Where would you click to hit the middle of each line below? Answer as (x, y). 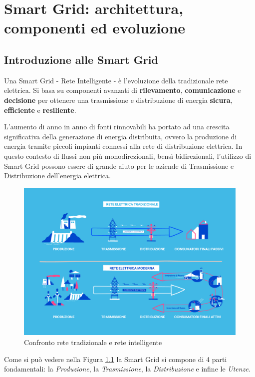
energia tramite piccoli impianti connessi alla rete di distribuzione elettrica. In (123, 146)
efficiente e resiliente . (40, 110)
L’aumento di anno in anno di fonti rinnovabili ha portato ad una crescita (117, 127)
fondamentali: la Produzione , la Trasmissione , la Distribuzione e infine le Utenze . (127, 369)
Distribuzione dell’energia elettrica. (57, 176)
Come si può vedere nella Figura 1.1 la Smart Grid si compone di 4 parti (116, 359)
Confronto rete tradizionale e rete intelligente (93, 342)
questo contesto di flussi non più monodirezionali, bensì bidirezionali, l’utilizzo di (128, 156)
